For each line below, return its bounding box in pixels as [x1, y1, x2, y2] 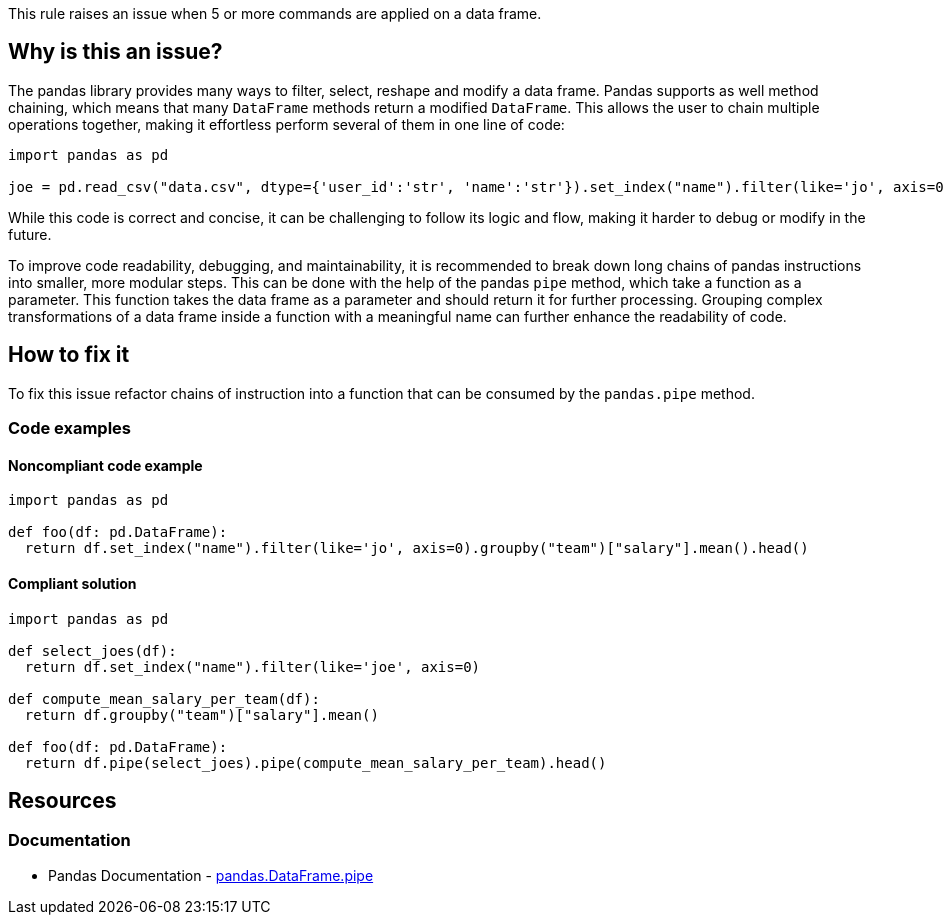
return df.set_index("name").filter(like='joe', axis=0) [24, 658, 481, 675]
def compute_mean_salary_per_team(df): [8, 690, 320, 707]
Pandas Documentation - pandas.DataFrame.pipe [48, 866, 374, 884]
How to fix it [8, 342, 130, 368]
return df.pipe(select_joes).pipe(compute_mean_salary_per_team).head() [24, 754, 607, 771]
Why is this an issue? [8, 39, 223, 65]
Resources [8, 787, 117, 813]
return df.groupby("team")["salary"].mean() [24, 706, 379, 723]
